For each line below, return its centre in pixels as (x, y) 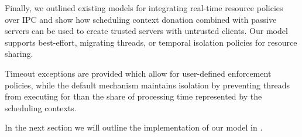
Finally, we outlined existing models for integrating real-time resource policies (144, 8)
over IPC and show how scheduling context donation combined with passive (141, 19)
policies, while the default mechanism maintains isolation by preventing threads (147, 85)
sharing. (19, 54)
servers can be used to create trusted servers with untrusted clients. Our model (146, 31)
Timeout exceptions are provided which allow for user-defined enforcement (138, 73)
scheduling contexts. (41, 107)
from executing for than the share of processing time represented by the (133, 96)
